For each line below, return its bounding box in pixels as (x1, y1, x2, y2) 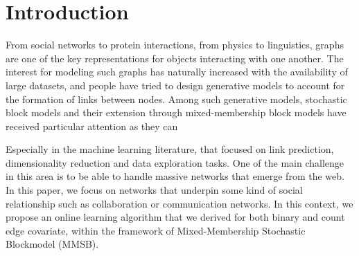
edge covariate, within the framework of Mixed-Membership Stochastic (6, 223, 306, 237)
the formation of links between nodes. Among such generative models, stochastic (6, 91, 347, 106)
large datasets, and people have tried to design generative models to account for (6, 77, 345, 92)
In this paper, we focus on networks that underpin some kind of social (6, 183, 303, 197)
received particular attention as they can (6, 118, 178, 133)
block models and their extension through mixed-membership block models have (6, 105, 347, 120)
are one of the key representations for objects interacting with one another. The (6, 51, 344, 65)
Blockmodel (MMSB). (6, 237, 99, 251)
